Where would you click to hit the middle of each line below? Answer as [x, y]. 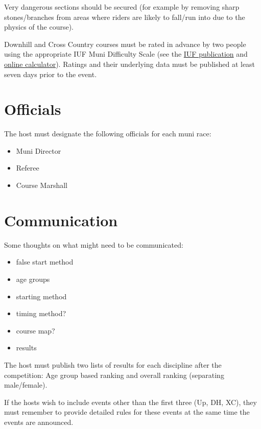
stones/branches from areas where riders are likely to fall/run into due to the [125, 17]
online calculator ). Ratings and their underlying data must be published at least [130, 64]
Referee [28, 168]
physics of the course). [39, 27]
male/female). [26, 385]
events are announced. [39, 422]
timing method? [41, 313]
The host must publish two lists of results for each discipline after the [113, 364]
